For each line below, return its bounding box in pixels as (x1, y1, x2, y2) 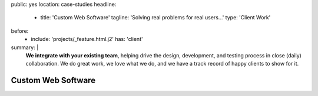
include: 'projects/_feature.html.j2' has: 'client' (31, 36, 144, 43)
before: (11, 27, 29, 35)
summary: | (11, 44, 39, 51)
